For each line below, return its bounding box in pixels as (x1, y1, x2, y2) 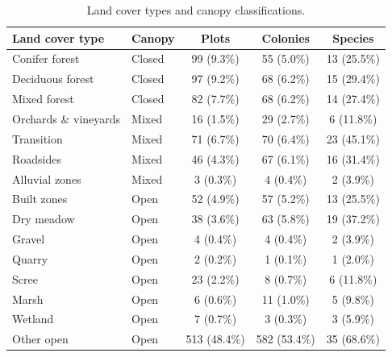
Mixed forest (12, 90, 74, 107)
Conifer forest (12, 50, 80, 67)
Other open (12, 330, 69, 347)
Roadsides (12, 150, 62, 167)
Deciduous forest (12, 70, 94, 87)
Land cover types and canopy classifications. (86, 2, 306, 18)
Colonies (261, 29, 310, 46)
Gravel (12, 230, 45, 247)
